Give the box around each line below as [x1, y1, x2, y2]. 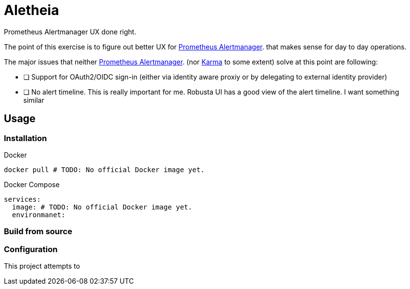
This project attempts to [4, 262, 80, 271]
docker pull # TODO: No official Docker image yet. [4, 165, 205, 174]
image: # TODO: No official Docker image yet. [12, 203, 192, 211]
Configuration [4, 244, 58, 254]
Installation [4, 133, 47, 143]
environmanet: [12, 210, 66, 219]
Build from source [4, 226, 72, 237]
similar [23, 96, 44, 104]
